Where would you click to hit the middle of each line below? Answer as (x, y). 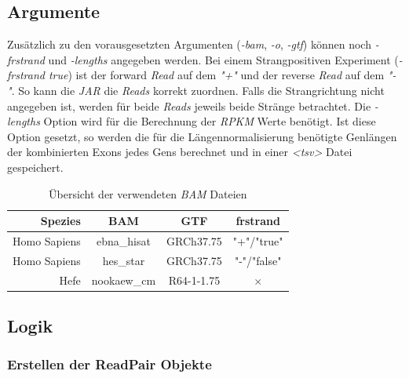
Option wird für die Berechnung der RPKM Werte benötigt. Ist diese (210, 121)
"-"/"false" (258, 260)
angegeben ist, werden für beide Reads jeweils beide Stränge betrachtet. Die (189, 105)
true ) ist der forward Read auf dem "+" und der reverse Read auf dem (216, 75)
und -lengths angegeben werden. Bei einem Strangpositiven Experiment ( (223, 59)
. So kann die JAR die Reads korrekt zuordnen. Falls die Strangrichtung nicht (198, 90)
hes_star (124, 260)
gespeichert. (35, 167)
